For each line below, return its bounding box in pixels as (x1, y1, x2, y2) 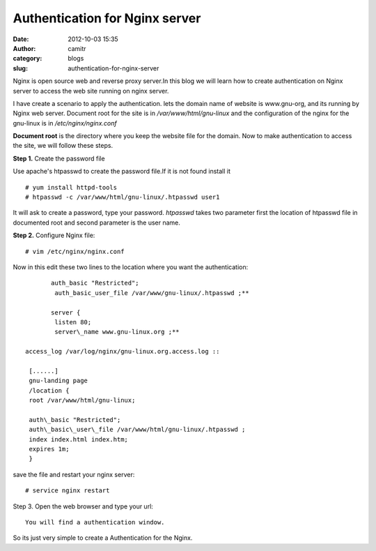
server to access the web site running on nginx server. (13, 86, 169, 95)
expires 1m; (29, 445, 70, 453)
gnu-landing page (29, 377, 88, 385)
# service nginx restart (25, 487, 110, 495)
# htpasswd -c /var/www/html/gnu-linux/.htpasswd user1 (25, 193, 220, 202)
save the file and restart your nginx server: (13, 470, 135, 478)
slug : (13, 63, 28, 73)
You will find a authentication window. (25, 518, 165, 526)
